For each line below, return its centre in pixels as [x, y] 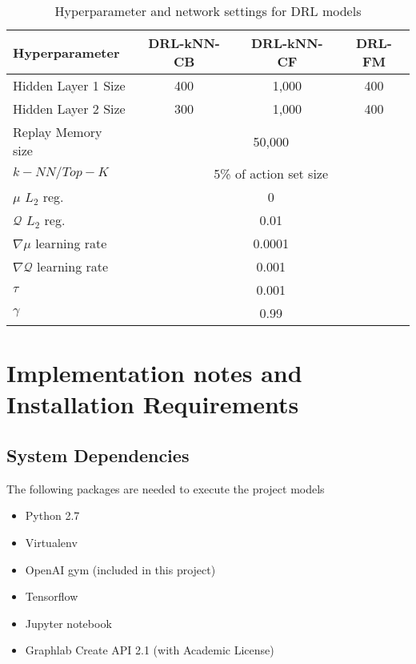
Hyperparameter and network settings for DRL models [208, 11]
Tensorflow [52, 596]
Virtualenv [51, 542]
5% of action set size [271, 173]
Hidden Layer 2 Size [69, 109]
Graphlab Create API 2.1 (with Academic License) [150, 650]
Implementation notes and [154, 373]
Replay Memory [58, 132]
